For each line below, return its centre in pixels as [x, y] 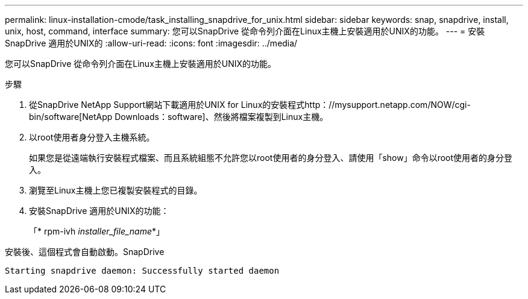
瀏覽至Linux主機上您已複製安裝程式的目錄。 [116, 190]
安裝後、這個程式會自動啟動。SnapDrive [85, 252]
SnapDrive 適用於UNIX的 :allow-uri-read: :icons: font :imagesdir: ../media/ [151, 43]
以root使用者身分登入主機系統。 [92, 137]
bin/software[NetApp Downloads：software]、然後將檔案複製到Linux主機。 [179, 117]
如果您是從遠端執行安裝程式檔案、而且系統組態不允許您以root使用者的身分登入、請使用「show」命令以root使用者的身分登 [271, 158]
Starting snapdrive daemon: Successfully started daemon [142, 271]
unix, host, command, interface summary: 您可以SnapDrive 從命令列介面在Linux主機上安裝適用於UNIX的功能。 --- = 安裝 [245, 31]
